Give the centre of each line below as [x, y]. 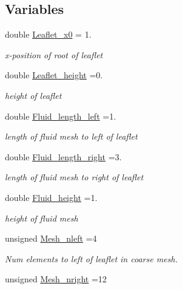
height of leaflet [33, 95]
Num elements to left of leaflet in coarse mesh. [91, 258]
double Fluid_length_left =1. [61, 116]
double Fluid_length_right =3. [63, 156]
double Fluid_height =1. [51, 197]
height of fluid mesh [42, 218]
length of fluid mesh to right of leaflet [74, 177]
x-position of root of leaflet [54, 54]
